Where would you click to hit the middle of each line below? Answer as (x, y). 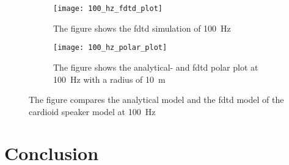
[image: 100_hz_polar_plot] (110, 48)
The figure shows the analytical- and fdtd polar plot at (156, 67)
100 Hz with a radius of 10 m (109, 79)
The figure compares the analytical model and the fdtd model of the (156, 100)
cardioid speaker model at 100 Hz (92, 111)
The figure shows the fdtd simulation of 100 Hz (142, 28)
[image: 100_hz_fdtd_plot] (108, 9)
